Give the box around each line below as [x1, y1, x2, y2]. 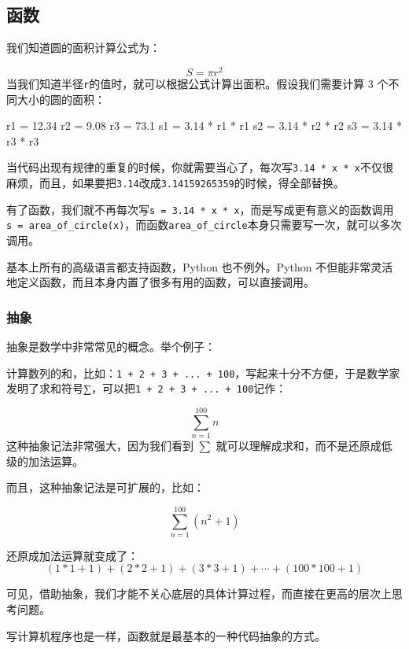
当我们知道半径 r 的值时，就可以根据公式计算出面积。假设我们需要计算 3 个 [6, 75, 389, 91]
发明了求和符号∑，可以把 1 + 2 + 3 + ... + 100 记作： [6, 380, 287, 396]
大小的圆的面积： [17, 90, 105, 107]
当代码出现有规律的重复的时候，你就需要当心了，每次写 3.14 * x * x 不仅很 [6, 159, 393, 175]
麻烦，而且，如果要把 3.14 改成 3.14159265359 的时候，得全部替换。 [6, 174, 345, 190]
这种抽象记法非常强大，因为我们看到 [6, 437, 193, 453]
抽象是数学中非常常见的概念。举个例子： [6, 337, 216, 354]
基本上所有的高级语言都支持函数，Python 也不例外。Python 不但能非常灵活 [6, 258, 393, 275]
